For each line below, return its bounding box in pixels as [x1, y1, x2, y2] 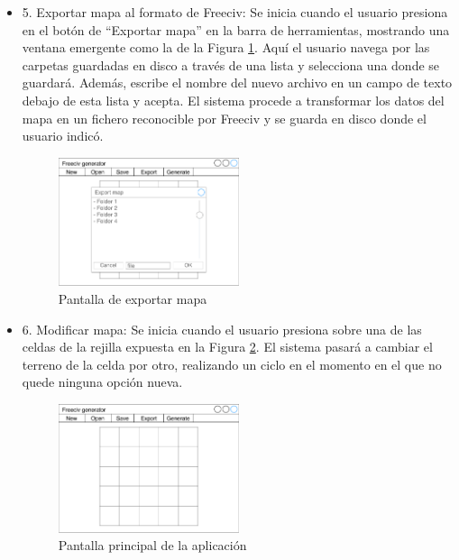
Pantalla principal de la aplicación [58, 536, 247, 555]
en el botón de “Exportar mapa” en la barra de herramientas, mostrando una [22, 20, 450, 39]
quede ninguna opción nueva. [22, 372, 183, 391]
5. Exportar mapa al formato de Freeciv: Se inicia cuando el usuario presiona [22, 3, 448, 21]
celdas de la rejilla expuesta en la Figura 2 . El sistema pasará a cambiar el [22, 337, 433, 356]
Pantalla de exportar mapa [58, 289, 207, 308]
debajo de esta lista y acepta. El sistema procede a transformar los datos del [22, 90, 445, 109]
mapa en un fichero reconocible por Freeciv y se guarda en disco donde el [22, 108, 427, 127]
